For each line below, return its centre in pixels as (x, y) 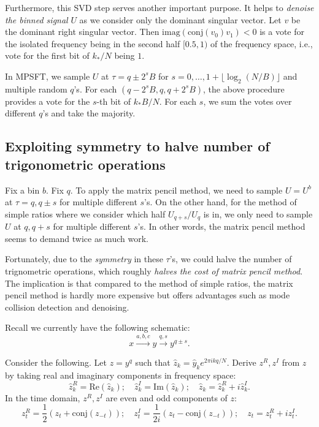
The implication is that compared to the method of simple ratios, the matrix (149, 283)
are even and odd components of (167, 397)
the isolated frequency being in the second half (93, 43)
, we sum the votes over (248, 101)
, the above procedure (244, 89)
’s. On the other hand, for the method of (221, 202)
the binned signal (37, 19)
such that (153, 362)
